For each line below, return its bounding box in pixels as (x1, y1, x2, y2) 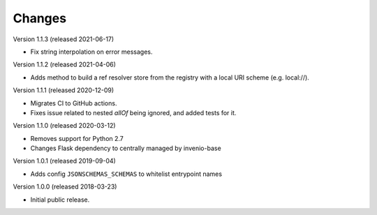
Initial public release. (30, 195, 90, 204)
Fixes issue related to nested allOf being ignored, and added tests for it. (30, 108, 237, 117)
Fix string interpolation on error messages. (30, 47, 153, 56)
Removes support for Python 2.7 (30, 134, 124, 142)
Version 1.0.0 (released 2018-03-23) (13, 182, 117, 191)
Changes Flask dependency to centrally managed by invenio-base (30, 144, 221, 153)
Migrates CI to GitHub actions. (30, 98, 117, 107)
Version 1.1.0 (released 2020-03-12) (13, 121, 116, 130)
